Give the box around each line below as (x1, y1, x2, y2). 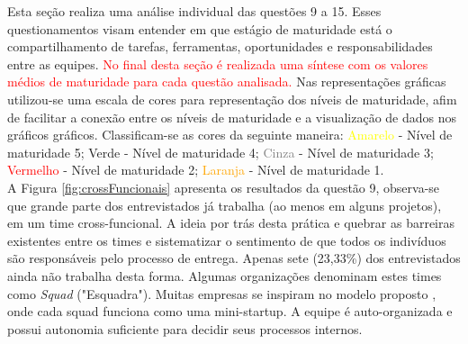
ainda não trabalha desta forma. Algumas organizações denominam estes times (7, 266, 442, 285)
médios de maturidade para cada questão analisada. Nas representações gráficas (7, 72, 446, 91)
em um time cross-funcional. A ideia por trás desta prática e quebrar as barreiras (7, 213, 455, 232)
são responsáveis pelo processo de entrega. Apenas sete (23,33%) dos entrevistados (7, 249, 461, 267)
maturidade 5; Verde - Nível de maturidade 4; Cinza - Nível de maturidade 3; (7, 142, 434, 161)
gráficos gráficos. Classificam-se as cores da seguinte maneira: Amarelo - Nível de (7, 125, 453, 144)
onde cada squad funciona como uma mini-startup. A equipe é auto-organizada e (7, 302, 453, 321)
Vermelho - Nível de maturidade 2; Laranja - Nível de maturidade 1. (7, 160, 384, 179)
